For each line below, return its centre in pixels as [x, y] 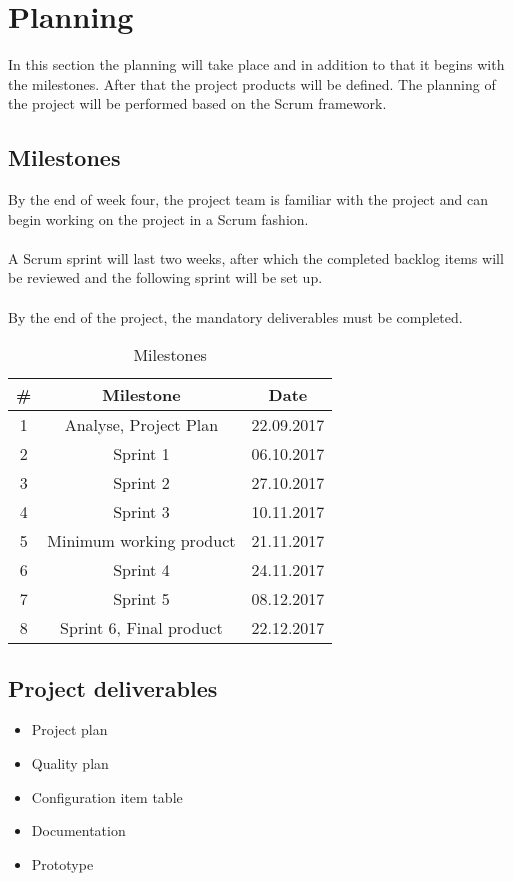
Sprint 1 [141, 454]
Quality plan [70, 763]
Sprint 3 [141, 512]
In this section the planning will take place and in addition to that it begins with [256, 64]
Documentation [78, 830]
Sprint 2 [141, 483]
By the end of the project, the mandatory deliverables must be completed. [235, 316]
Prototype [62, 863]
